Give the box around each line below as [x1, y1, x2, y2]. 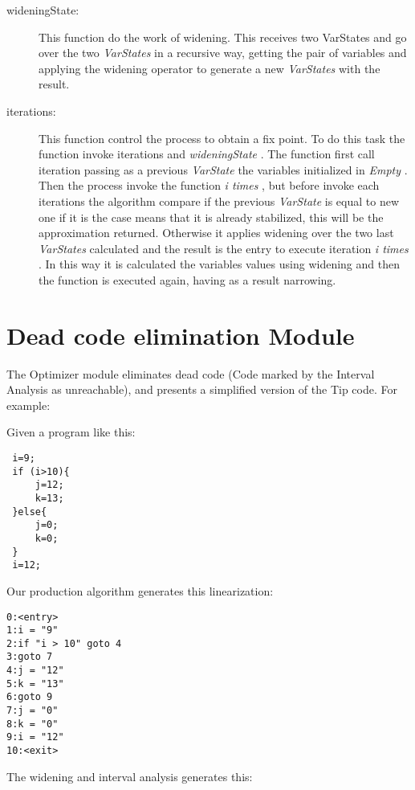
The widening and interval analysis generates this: [6, 767, 253, 784]
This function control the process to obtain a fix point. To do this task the [39, 129, 405, 146]
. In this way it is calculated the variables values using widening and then [39, 256, 400, 272]
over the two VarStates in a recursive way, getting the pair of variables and [39, 44, 407, 61]
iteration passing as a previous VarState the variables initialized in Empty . [39, 161, 408, 178]
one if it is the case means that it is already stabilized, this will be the [39, 208, 384, 225]
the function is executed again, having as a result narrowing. [39, 271, 336, 288]
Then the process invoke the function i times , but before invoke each [39, 177, 380, 194]
